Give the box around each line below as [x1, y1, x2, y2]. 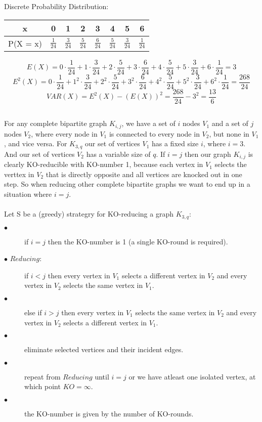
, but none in [209, 128, 249, 139]
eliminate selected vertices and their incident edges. [24, 344, 184, 355]
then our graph [185, 148, 231, 159]
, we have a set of [121, 118, 176, 129]
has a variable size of [86, 148, 151, 159]
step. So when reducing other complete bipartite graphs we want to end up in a [4, 179, 250, 189]
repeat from [24, 371, 61, 382]
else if [24, 307, 42, 317]
